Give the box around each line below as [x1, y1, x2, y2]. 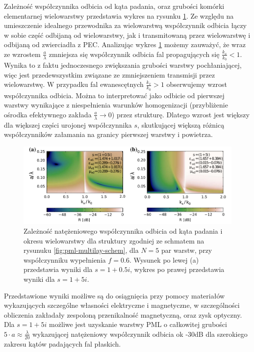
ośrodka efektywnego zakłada [4, 109, 92, 119]
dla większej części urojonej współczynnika [4, 119, 132, 130]
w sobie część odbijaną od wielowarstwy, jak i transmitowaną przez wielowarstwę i [4, 29, 251, 40]
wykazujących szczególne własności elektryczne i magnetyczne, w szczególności [4, 300, 240, 310]
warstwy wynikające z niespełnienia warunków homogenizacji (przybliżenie [4, 100, 228, 110]
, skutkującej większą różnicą [137, 119, 225, 130]
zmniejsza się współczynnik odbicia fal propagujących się [49, 49, 220, 59]
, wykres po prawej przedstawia [130, 264, 225, 274]
